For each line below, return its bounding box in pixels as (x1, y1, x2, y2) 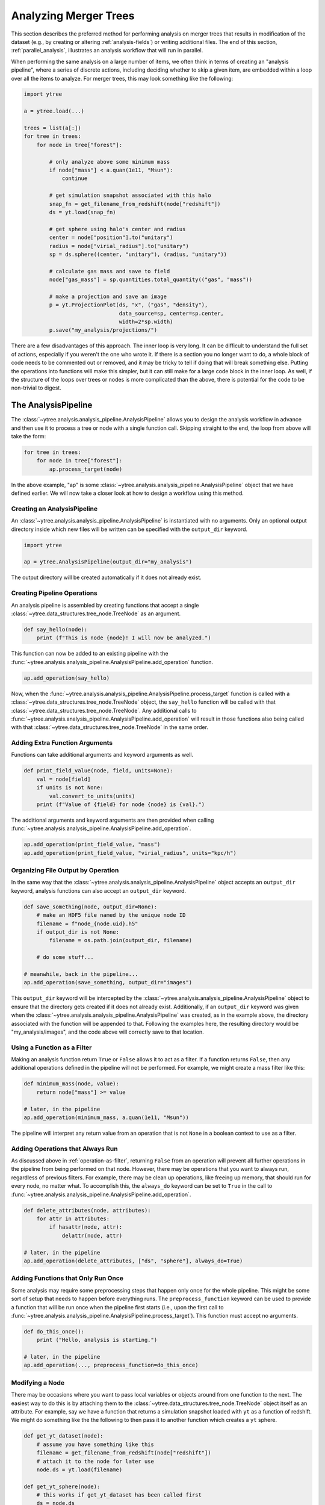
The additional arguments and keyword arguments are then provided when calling (11, 816, 214, 824)
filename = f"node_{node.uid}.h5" (36, 920, 138, 927)
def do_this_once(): (23, 1328, 84, 1335)
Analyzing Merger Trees (11, 9, 135, 22)
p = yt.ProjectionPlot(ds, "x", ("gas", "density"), (49, 302, 208, 308)
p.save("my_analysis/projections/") (49, 327, 158, 334)
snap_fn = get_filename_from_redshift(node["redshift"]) (49, 200, 221, 207)
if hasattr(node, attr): (49, 1224, 123, 1230)
